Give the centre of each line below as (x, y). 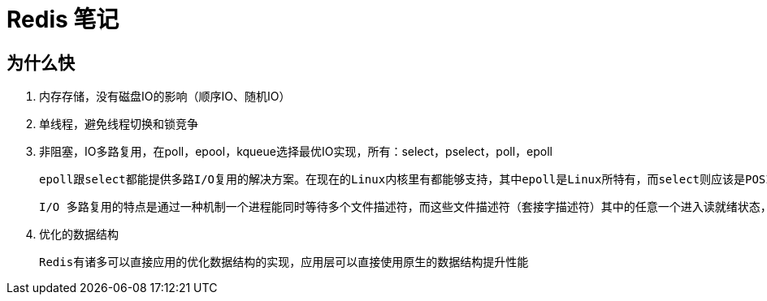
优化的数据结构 (79, 234)
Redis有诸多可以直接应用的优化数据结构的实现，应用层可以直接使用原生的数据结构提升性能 (284, 262)
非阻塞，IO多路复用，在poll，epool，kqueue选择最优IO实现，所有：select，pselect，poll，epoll (296, 152)
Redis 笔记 (63, 19)
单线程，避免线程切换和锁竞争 (119, 124)
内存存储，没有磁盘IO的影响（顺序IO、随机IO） (165, 97)
